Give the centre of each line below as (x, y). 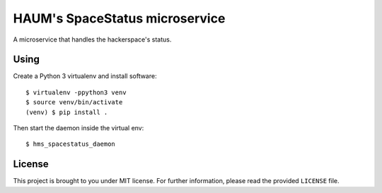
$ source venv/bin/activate (74, 102)
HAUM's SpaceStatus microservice (119, 18)
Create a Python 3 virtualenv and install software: (85, 76)
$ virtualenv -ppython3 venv (76, 92)
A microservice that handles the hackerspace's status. (92, 39)
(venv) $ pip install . (67, 112)
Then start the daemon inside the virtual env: (79, 128)
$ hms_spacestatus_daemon (71, 144)
